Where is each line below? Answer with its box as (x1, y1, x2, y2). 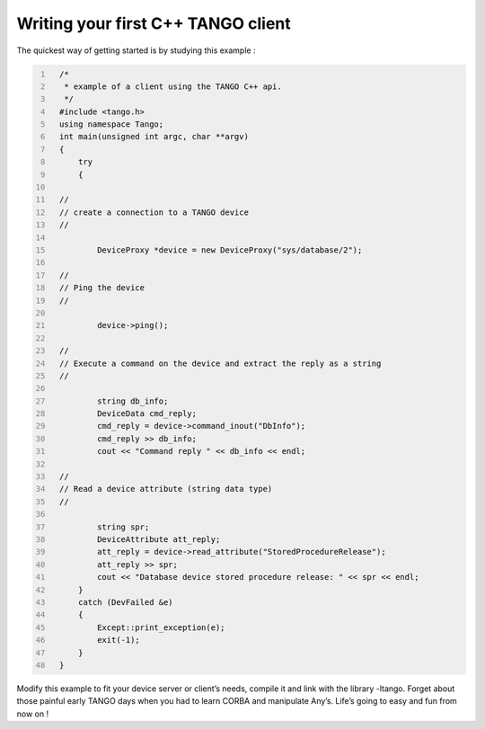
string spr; (97, 521, 150, 532)
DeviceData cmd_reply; (97, 409, 198, 419)
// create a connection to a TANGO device (58, 207, 249, 218)
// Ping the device (58, 283, 145, 293)
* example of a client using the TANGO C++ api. (64, 81, 282, 92)
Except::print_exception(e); (97, 622, 225, 633)
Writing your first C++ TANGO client (16, 13, 291, 33)
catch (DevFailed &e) (77, 597, 174, 607)
